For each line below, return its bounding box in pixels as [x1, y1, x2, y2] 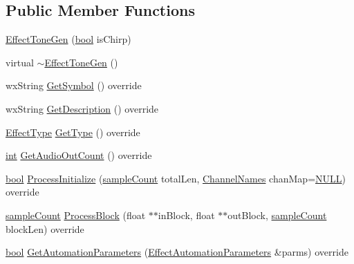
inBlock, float [158, 207, 215, 222]
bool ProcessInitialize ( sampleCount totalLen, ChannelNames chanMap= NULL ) [6, 171, 346, 185]
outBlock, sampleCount [227, 207, 327, 222]
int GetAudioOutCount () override [6, 148, 152, 162]
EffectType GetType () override [6, 124, 140, 139]
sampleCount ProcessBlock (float [6, 207, 146, 222]
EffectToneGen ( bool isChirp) [6, 32, 131, 46]
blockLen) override [6, 221, 84, 236]
